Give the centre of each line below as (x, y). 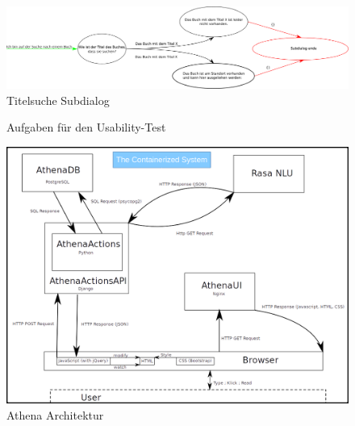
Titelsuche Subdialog (58, 100)
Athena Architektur (55, 414)
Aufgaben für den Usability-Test (86, 127)
